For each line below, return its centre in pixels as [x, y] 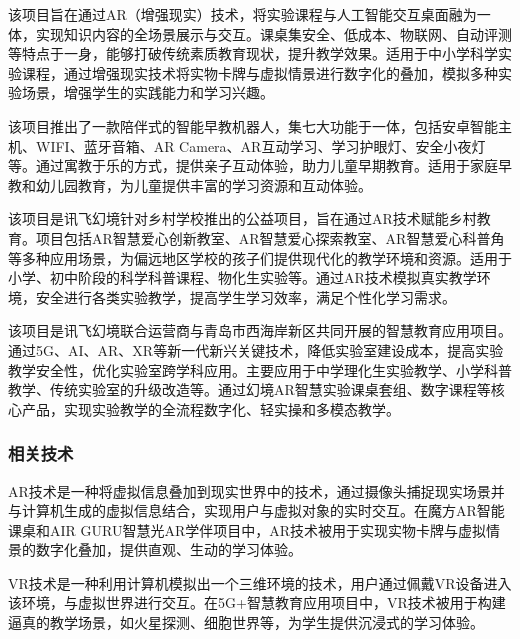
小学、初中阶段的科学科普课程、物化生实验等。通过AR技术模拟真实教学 [242, 277]
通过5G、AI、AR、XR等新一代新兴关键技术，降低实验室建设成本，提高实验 [256, 349]
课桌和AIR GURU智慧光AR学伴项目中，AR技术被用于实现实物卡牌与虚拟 [247, 529]
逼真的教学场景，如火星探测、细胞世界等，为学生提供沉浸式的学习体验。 [246, 622]
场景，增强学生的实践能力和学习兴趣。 [147, 92]
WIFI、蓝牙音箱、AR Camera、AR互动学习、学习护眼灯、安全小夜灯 [260, 145]
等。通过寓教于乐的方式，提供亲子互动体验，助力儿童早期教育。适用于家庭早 [260, 165]
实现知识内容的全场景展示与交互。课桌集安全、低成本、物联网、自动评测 [273, 33]
